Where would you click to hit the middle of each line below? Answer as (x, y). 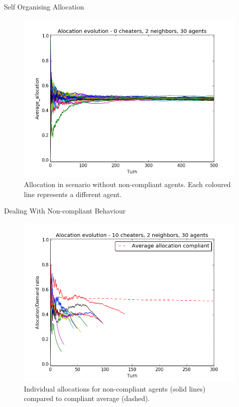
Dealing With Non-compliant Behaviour (65, 211)
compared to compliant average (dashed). (87, 398)
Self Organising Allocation (44, 6)
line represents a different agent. (73, 194)
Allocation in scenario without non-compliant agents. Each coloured (127, 184)
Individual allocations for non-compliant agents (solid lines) (115, 388)
